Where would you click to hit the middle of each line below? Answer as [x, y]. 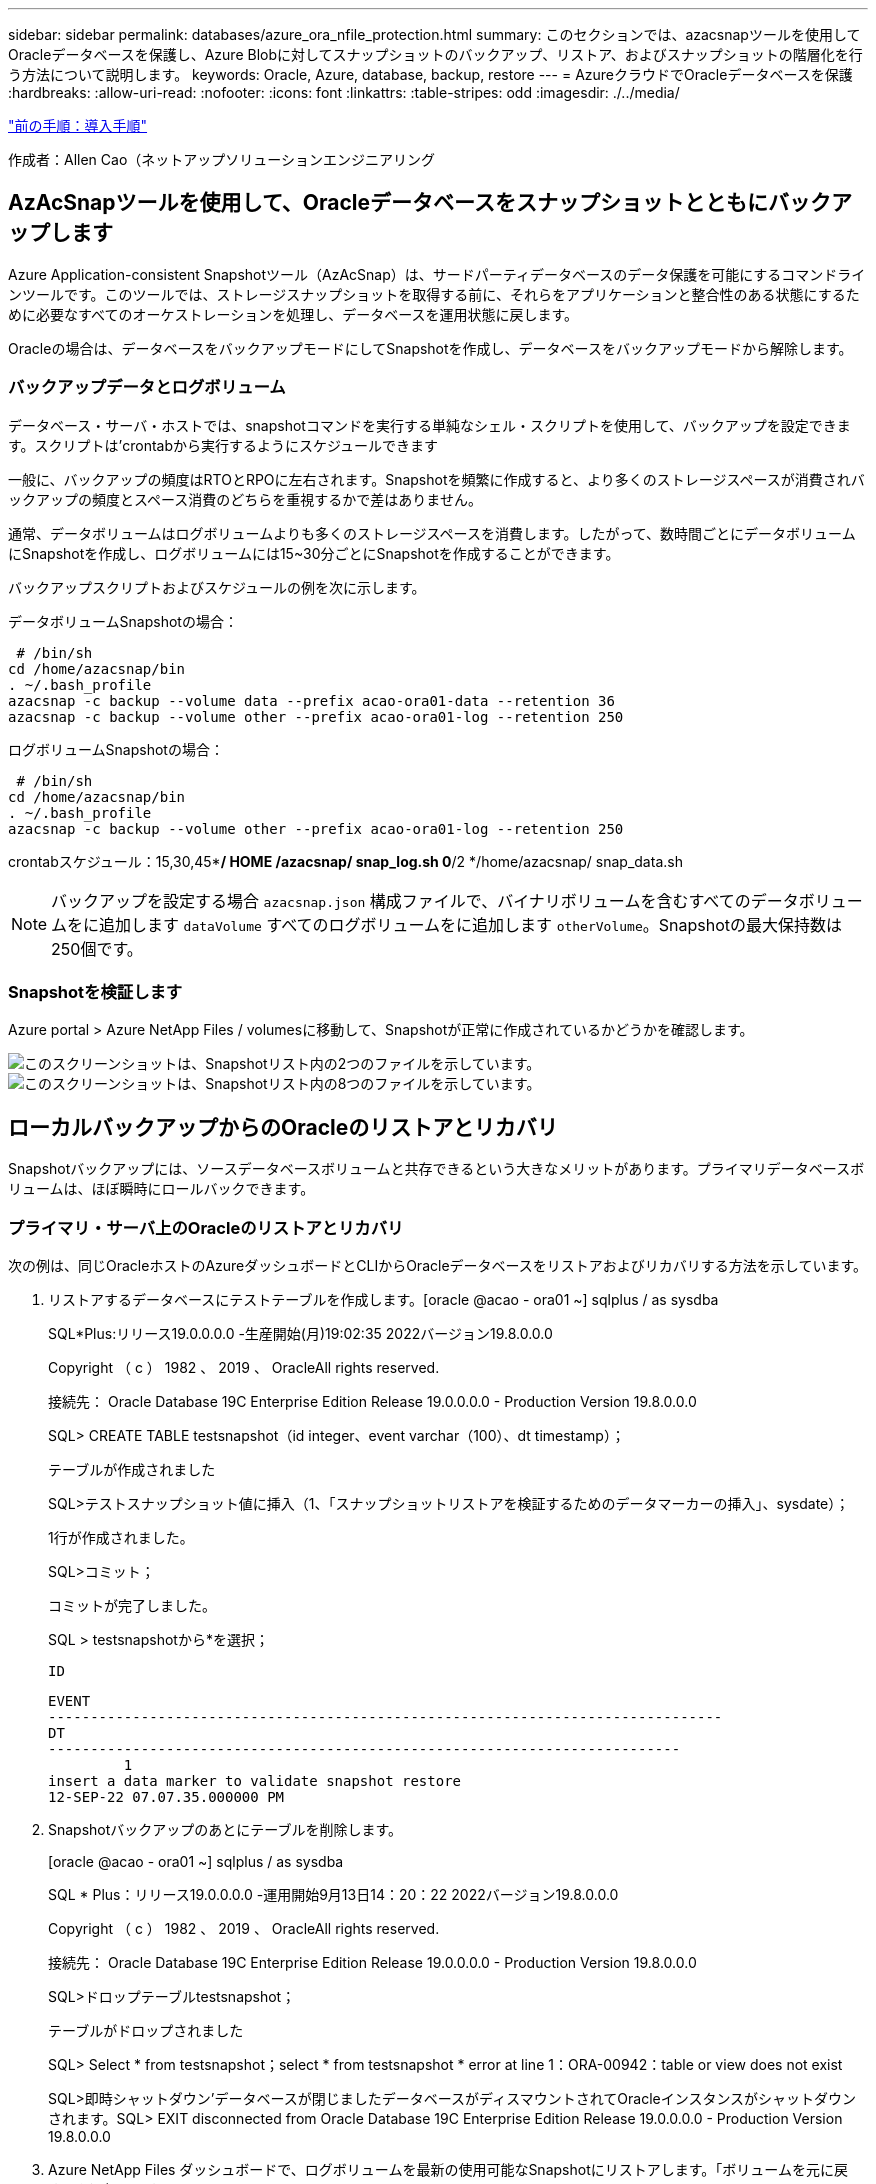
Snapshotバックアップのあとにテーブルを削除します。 [225, 1829]
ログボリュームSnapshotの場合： [116, 749]
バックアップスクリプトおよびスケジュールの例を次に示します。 [217, 587]
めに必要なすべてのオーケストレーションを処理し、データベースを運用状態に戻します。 [293, 314]
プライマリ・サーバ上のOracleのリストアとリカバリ [206, 1227]
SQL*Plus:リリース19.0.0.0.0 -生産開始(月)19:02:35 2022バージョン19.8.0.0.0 [300, 1333]
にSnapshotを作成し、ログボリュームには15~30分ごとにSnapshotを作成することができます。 [314, 553]
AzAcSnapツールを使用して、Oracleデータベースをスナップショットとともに [388, 203]
